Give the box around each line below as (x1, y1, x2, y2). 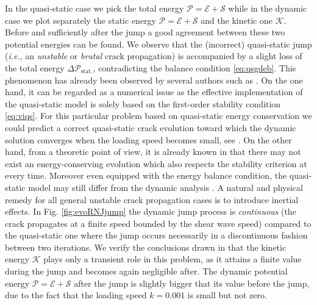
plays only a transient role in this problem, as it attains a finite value (43, 253, 302, 265)
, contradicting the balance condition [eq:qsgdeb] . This (93, 61, 296, 74)
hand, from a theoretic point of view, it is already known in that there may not (5, 145, 301, 158)
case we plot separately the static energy (5, 13, 156, 26)
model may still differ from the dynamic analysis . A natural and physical (28, 181, 303, 193)
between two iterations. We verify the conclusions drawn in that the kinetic (5, 240, 287, 253)
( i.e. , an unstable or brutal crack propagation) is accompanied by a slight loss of (5, 49, 302, 62)
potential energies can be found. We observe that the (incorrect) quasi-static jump (5, 37, 312, 50)
